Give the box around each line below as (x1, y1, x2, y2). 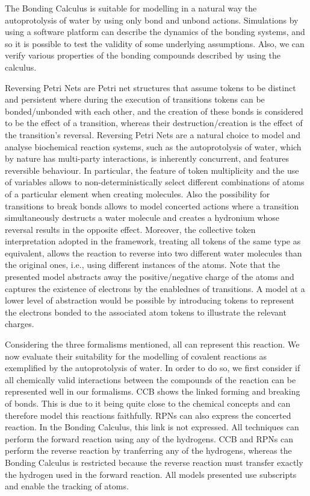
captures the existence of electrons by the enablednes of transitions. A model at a (5, 282, 305, 294)
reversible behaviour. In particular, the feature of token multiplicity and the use (5, 164, 299, 176)
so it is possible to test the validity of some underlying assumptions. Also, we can (5, 37, 305, 49)
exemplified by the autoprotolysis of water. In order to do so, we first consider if (5, 361, 300, 374)
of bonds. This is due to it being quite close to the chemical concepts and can (5, 397, 291, 409)
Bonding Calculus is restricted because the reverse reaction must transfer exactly (5, 456, 303, 468)
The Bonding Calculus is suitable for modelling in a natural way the (5, 2, 257, 14)
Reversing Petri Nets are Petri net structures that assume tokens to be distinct (5, 81, 296, 94)
